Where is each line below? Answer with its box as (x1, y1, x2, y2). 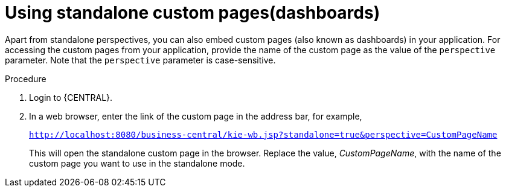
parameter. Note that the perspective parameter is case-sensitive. (5, 54, 276, 65)
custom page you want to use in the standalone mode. (29, 158, 245, 168)
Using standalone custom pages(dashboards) (5, 2, 380, 23)
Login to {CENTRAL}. (29, 92, 113, 103)
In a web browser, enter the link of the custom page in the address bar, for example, (29, 110, 362, 121)
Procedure (5, 73, 46, 84)
